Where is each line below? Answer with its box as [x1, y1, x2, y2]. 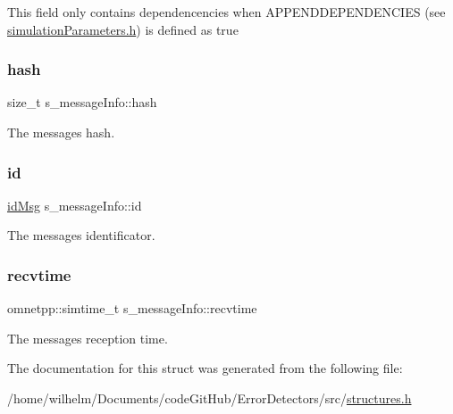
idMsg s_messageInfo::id [7, 195, 142, 214]
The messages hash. [7, 123, 115, 141]
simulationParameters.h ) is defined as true [7, 20, 239, 38]
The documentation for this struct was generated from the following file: [7, 359, 403, 377]
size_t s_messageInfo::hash [7, 93, 157, 112]
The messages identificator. [7, 226, 155, 244]
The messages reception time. [7, 328, 168, 347]
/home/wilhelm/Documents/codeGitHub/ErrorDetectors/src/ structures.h [7, 389, 412, 407]
